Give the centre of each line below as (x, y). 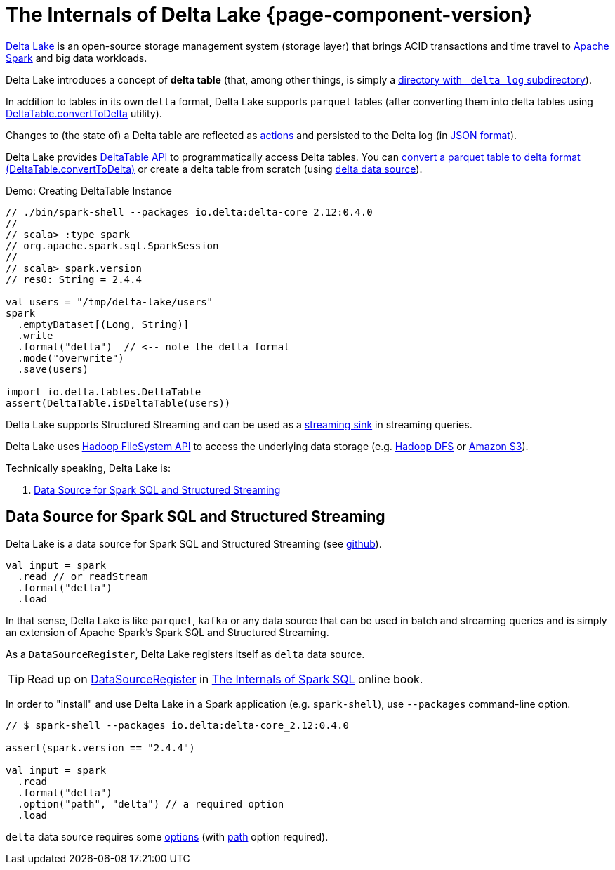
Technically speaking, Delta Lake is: (88, 468)
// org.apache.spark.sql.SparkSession (112, 245)
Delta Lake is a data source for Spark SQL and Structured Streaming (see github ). (194, 543)
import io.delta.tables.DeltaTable (104, 391)
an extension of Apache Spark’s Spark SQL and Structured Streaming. (167, 632)
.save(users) (53, 369)
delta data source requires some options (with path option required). (167, 836)
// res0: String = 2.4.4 (74, 279)
